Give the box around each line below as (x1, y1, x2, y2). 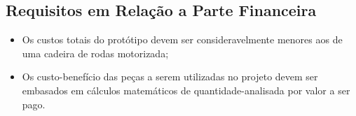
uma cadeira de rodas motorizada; (22, 45, 169, 60)
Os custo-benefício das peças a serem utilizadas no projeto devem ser (22, 69, 318, 84)
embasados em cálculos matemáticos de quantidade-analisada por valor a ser (22, 82, 350, 97)
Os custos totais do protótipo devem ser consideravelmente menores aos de (22, 32, 343, 47)
